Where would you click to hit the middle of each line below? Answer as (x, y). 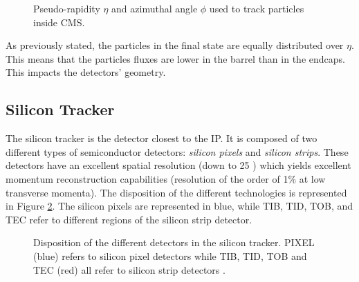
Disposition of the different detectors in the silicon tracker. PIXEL (174, 242)
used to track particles (257, 8)
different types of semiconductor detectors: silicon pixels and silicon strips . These (177, 151)
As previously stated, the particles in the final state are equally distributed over (175, 45)
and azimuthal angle (155, 8)
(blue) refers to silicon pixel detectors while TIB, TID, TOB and (170, 255)
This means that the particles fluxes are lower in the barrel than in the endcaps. (175, 58)
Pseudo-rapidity (67, 8)
